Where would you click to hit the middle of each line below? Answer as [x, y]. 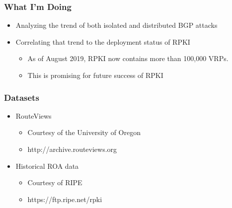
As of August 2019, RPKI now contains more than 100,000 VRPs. [128, 58]
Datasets [22, 97]
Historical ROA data [47, 166]
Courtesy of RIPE [55, 182]
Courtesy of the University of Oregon [84, 132]
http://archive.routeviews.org [72, 149]
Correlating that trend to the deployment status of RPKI [103, 41]
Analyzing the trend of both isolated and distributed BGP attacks [116, 25]
